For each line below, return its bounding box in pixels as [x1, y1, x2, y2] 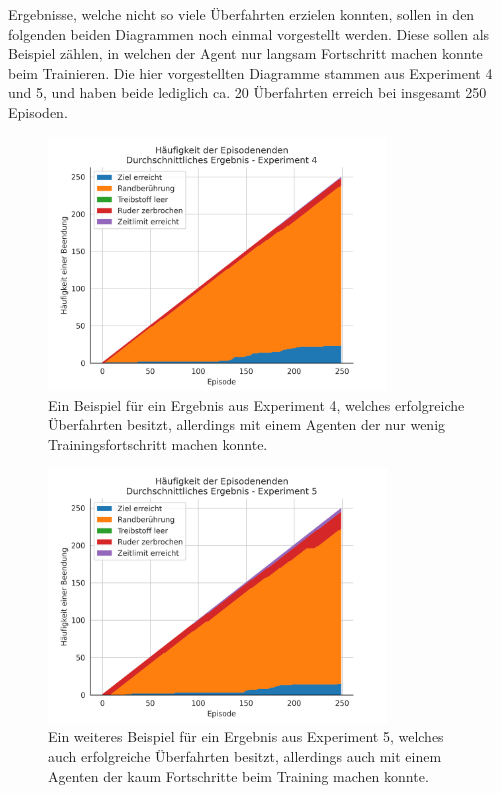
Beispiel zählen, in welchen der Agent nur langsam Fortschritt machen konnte [8, 43, 483, 64]
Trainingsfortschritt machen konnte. [48, 433, 268, 454]
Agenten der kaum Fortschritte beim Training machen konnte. [48, 765, 429, 786]
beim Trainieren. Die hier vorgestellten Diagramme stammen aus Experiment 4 [8, 62, 493, 83]
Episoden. [8, 101, 68, 122]
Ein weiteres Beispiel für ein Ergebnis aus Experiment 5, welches [48, 726, 444, 747]
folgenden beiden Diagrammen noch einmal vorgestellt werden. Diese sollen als [8, 23, 490, 44]
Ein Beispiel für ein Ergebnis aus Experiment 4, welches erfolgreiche [48, 394, 465, 415]
